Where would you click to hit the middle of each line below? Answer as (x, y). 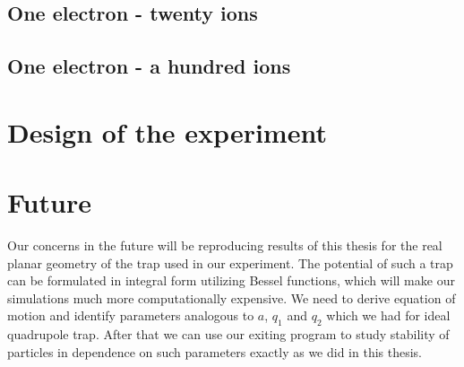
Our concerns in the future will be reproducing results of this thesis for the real (225, 245)
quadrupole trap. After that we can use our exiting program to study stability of (228, 334)
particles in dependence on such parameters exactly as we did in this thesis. (215, 351)
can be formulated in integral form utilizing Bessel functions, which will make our (231, 280)
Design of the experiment (167, 131)
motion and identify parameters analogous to (131, 315)
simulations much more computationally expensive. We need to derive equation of (232, 297)
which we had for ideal (388, 315)
